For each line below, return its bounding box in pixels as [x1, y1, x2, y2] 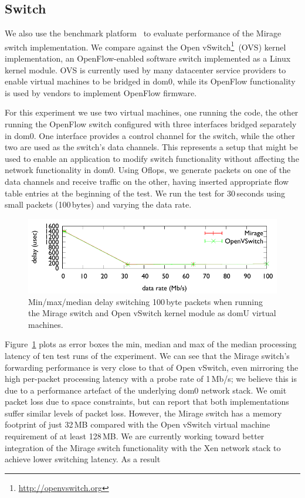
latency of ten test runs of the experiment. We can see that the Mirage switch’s [5, 349, 290, 361]
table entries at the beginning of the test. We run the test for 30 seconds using [5, 187, 286, 199]
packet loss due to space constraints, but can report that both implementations [5, 395, 289, 408]
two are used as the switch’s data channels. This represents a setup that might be [5, 141, 298, 153]
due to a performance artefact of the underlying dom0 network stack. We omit [5, 384, 287, 396]
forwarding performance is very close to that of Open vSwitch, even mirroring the [5, 361, 299, 373]
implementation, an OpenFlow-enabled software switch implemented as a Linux [5, 52, 291, 65]
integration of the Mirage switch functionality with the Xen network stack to [5, 441, 281, 453]
